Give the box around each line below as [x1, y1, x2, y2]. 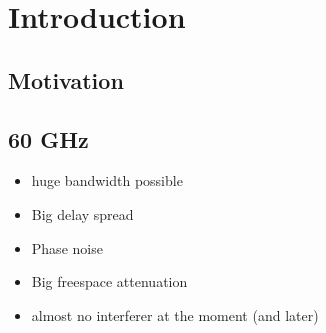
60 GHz [8, 123, 89, 154]
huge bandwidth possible [31, 170, 183, 191]
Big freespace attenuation [31, 271, 188, 292]
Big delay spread [31, 203, 134, 224]
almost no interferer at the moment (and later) [31, 304, 319, 325]
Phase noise [31, 237, 103, 258]
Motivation [8, 64, 124, 95]
